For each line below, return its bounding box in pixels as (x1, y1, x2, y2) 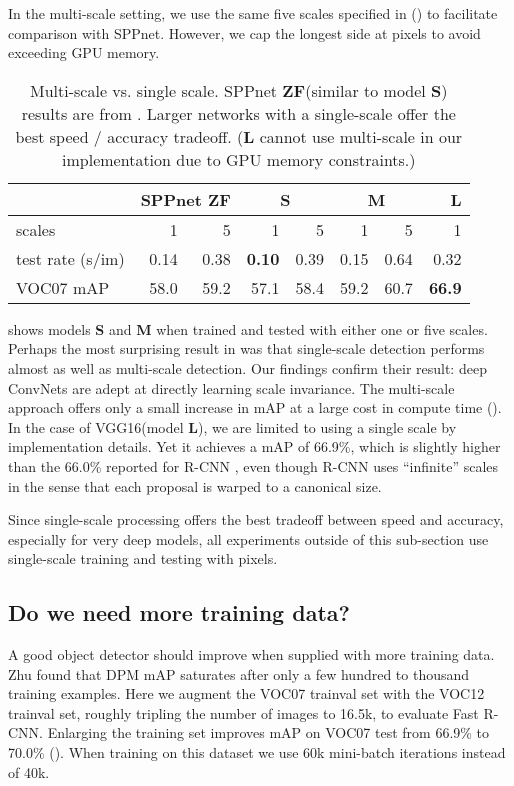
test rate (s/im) (16, 246, 125, 270)
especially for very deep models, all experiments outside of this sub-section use (8, 528, 489, 549)
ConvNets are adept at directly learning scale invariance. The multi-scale (8, 377, 455, 398)
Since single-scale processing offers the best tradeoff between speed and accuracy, (8, 509, 504, 530)
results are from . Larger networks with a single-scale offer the (21, 101, 456, 125)
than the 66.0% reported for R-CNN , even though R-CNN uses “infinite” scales (8, 455, 499, 476)
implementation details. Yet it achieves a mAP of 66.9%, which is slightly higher (8, 436, 501, 457)
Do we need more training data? (8, 597, 350, 628)
